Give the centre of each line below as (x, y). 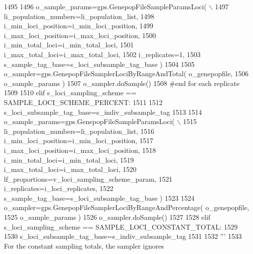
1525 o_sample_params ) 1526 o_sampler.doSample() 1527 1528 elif (107, 217)
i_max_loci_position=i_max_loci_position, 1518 (80, 150)
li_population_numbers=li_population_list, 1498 (79, 16)
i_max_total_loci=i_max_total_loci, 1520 (70, 169)
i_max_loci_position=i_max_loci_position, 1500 (80, 35)
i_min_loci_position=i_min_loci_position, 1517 (79, 140)
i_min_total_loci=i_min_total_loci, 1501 (69, 45)
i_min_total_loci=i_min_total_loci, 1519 (69, 159)
